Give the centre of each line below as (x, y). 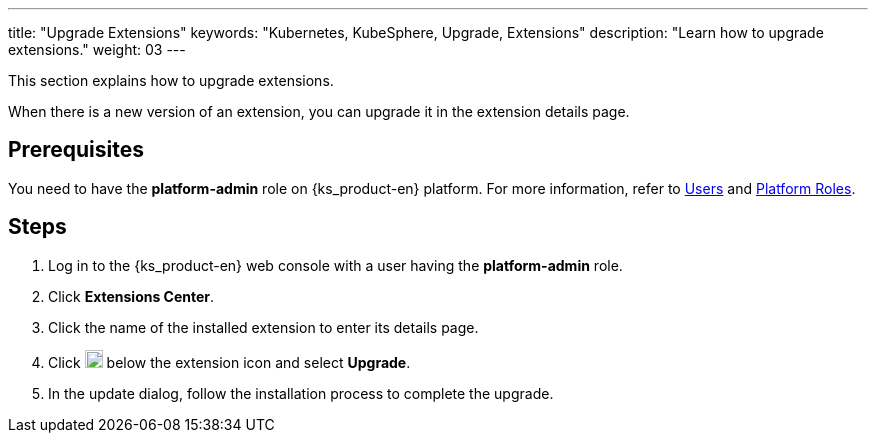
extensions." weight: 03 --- (97, 49)
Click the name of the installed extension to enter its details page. (263, 327)
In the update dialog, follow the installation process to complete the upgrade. (301, 393)
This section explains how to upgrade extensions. (171, 80)
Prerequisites (76, 150)
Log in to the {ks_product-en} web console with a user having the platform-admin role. (335, 265)
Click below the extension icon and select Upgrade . (229, 362)
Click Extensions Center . (131, 296)
